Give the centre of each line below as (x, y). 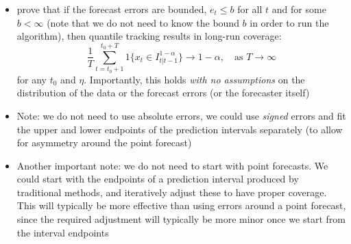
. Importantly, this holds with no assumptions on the (194, 79)
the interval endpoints (63, 232)
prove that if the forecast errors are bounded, (112, 9)
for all (250, 9)
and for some (299, 9)
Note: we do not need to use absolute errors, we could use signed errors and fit (181, 115)
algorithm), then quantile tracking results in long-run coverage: (149, 36)
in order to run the (289, 22)
